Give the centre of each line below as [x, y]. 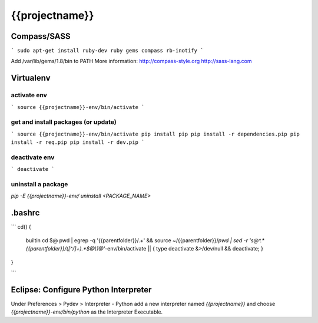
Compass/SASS [41, 36]
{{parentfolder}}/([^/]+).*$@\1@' [65, 249]
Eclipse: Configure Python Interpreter [81, 290]
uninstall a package [39, 184]
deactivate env [33, 157]
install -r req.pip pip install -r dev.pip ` [78, 142]
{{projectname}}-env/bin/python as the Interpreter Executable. [87, 312]
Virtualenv [31, 78]
